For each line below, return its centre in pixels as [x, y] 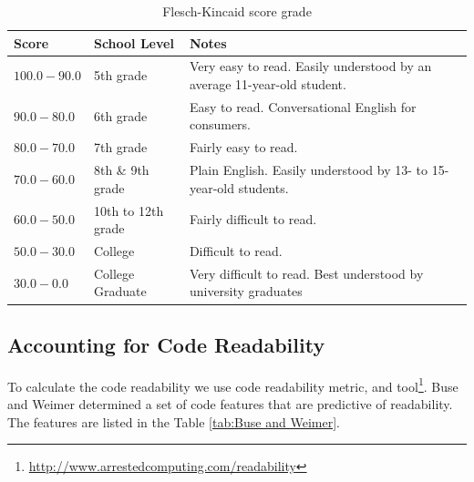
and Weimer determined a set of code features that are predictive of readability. [230, 404]
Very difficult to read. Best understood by [306, 273]
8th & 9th [121, 170]
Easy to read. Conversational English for [303, 106]
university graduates [246, 291]
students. [263, 187]
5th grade [120, 75]
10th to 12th [129, 210]
